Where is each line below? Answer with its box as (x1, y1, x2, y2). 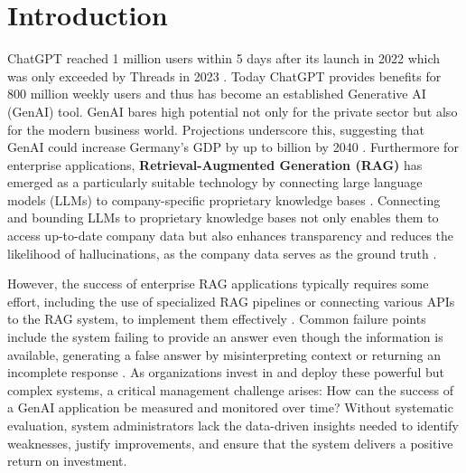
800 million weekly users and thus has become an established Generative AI (7, 84, 426, 103)
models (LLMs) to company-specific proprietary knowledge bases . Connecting (7, 190, 441, 209)
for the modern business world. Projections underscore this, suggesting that (7, 119, 424, 138)
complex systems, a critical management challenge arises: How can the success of (7, 380, 454, 399)
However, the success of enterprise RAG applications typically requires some (7, 274, 429, 293)
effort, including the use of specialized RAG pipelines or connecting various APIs (7, 291, 455, 310)
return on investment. (7, 451, 127, 470)
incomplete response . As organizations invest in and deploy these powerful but (7, 363, 444, 382)
